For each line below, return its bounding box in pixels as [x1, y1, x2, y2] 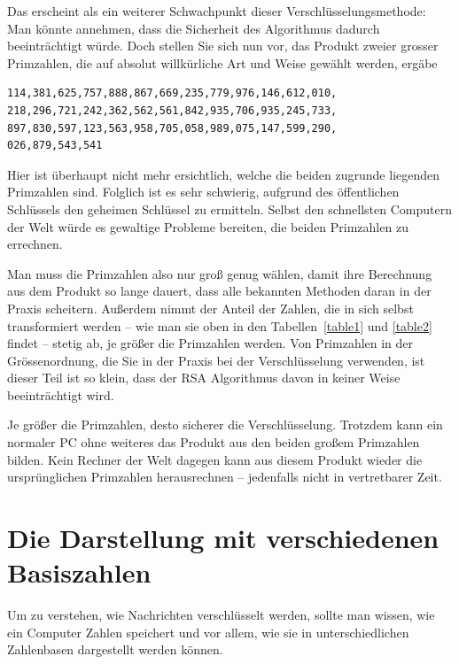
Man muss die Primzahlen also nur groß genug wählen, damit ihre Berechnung [7, 264, 432, 282]
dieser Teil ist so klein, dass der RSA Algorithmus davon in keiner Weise [7, 368, 401, 387]
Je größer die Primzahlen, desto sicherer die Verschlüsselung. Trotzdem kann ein [7, 415, 443, 434]
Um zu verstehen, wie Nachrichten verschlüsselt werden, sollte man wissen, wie [7, 606, 435, 624]
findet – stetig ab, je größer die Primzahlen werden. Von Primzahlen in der [7, 334, 414, 352]
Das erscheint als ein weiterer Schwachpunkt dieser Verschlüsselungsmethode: [7, 2, 426, 19]
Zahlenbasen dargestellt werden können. [7, 640, 223, 659]
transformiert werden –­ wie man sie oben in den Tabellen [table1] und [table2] [7, 316, 432, 335]
